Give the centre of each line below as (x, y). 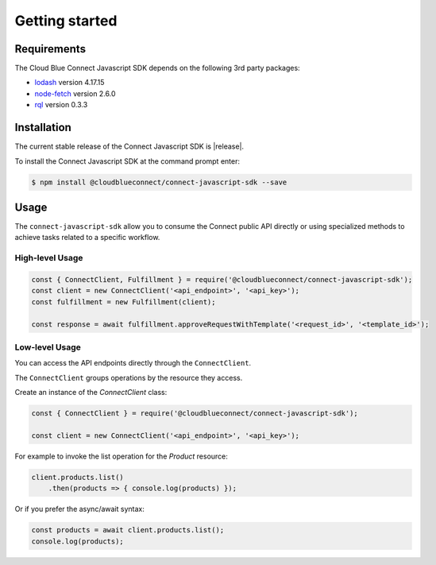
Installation (43, 128)
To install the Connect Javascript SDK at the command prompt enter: (127, 161)
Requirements (50, 49)
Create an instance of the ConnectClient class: (91, 393)
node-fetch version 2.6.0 (75, 93)
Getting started (66, 21)
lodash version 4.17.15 (69, 83)
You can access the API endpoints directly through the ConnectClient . (133, 363)
